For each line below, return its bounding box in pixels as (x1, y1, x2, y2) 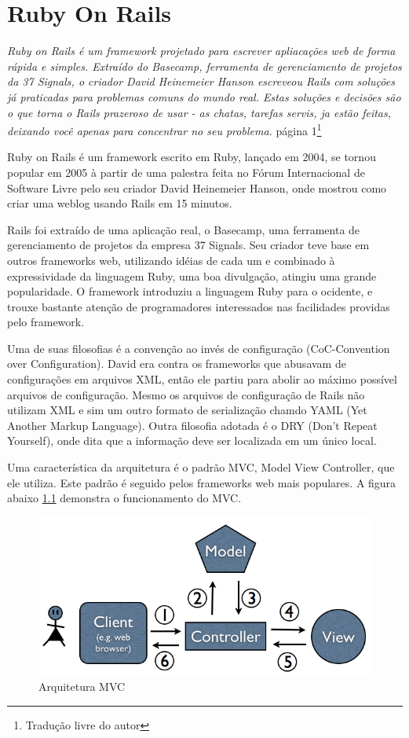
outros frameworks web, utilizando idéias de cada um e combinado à (7, 252, 335, 268)
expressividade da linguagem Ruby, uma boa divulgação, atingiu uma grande (7, 267, 377, 284)
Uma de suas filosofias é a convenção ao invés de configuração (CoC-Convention (7, 340, 390, 356)
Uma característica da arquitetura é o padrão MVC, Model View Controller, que (7, 459, 395, 475)
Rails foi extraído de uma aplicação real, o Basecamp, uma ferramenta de (7, 221, 360, 237)
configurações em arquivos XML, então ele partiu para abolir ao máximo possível (7, 371, 397, 387)
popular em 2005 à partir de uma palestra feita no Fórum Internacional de (7, 163, 365, 180)
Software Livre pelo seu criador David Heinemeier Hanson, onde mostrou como (7, 179, 387, 196)
